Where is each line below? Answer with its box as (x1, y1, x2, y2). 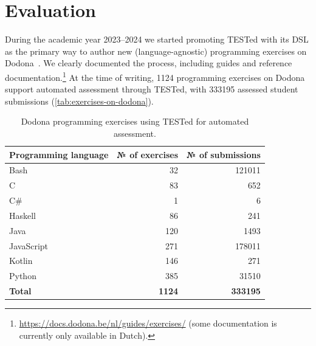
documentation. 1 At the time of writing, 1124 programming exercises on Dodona (5, 69, 305, 83)
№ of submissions (187, 148, 261, 161)
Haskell (9, 209, 36, 221)
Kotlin (9, 254, 33, 267)
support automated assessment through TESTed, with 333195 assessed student (5, 83, 298, 95)
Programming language (9, 148, 109, 161)
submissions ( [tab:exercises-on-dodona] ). (5, 94, 154, 107)
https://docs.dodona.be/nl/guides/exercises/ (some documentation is (19, 317, 277, 330)
